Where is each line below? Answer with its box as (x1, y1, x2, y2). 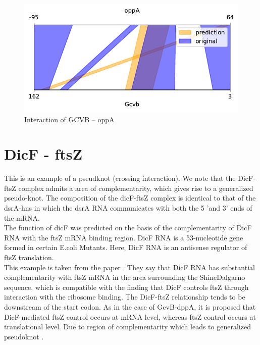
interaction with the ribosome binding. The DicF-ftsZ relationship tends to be (4, 291, 245, 302)
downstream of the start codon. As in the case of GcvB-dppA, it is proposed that (4, 301, 256, 312)
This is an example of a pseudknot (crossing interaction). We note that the (4, 173, 236, 183)
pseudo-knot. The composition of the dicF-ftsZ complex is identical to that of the (4, 192, 256, 203)
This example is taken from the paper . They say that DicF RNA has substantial (4, 262, 255, 272)
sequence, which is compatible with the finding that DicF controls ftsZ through (4, 281, 249, 292)
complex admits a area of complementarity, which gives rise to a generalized (18, 182, 253, 193)
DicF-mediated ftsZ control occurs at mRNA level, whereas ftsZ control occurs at (4, 311, 256, 322)
